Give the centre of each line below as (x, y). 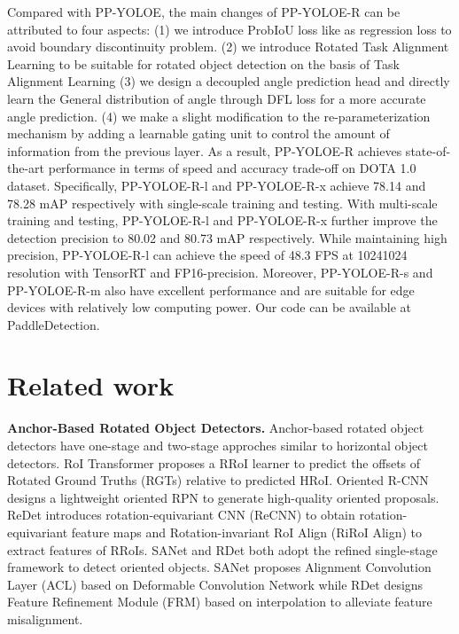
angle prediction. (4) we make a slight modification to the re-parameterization (219, 116)
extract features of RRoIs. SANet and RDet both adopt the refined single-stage (222, 549)
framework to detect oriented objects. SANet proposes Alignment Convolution (219, 567)
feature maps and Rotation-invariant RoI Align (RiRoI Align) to (247, 532)
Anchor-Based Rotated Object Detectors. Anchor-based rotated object (216, 428)
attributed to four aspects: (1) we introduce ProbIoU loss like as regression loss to (229, 29)
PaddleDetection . (54, 324)
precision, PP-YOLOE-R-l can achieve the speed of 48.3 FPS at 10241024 (207, 255)
